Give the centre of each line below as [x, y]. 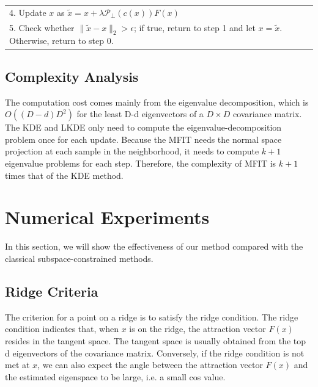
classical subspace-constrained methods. [79, 258]
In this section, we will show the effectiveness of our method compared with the [154, 246]
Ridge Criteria [52, 291]
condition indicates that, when [62, 329]
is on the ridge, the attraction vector [198, 329]
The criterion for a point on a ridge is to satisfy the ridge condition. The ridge [152, 316]
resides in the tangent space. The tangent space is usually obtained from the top [156, 340]
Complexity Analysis [72, 76]
